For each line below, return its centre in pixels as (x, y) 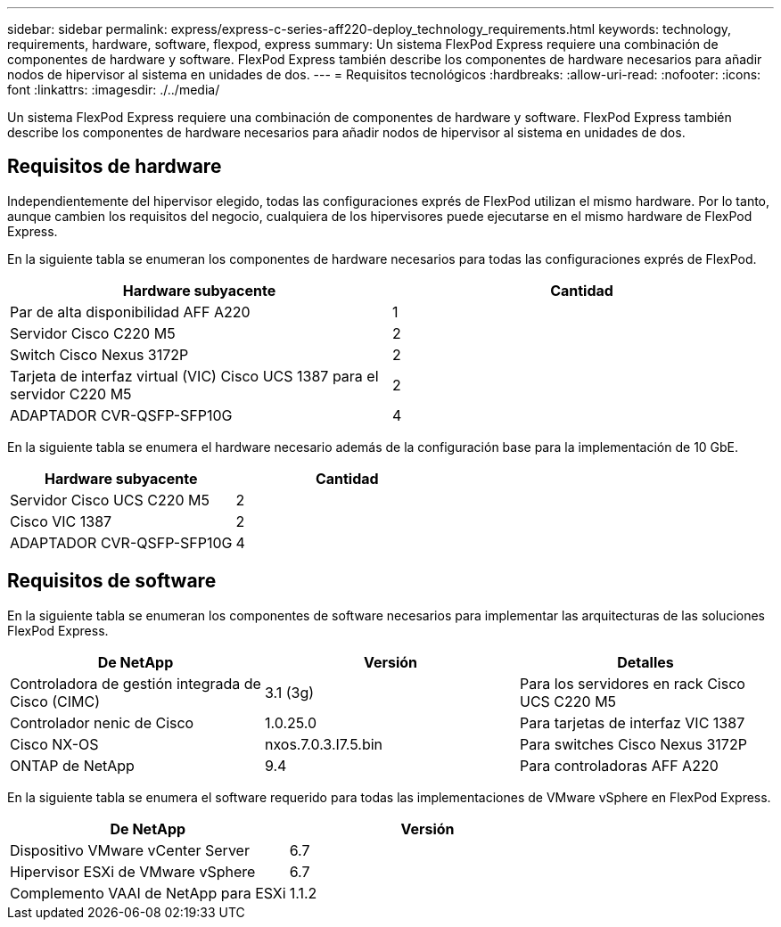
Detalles (645, 662)
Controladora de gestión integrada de (136, 683)
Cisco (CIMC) (55, 701)
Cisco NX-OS (54, 744)
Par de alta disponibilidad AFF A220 (130, 312)
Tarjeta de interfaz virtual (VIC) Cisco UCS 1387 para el (194, 376)
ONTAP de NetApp (72, 765)
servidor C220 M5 (71, 394)
